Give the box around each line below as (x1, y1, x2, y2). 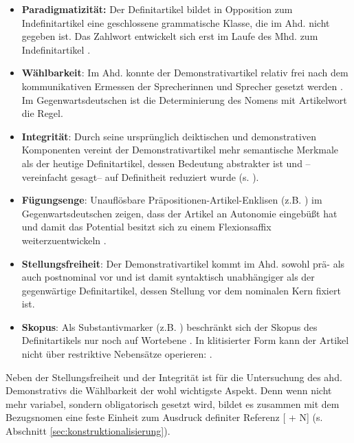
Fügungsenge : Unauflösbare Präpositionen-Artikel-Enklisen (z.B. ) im (21, 193, 322, 207)
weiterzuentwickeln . (21, 233, 107, 247)
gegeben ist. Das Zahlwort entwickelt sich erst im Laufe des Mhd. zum (21, 29, 318, 43)
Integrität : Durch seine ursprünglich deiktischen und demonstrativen (21, 129, 316, 143)
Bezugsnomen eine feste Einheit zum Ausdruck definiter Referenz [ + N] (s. (5, 410, 323, 424)
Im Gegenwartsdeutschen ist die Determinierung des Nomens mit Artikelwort (21, 92, 347, 107)
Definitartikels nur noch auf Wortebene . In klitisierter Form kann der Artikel (21, 333, 349, 347)
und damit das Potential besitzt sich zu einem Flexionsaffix (21, 219, 272, 234)
